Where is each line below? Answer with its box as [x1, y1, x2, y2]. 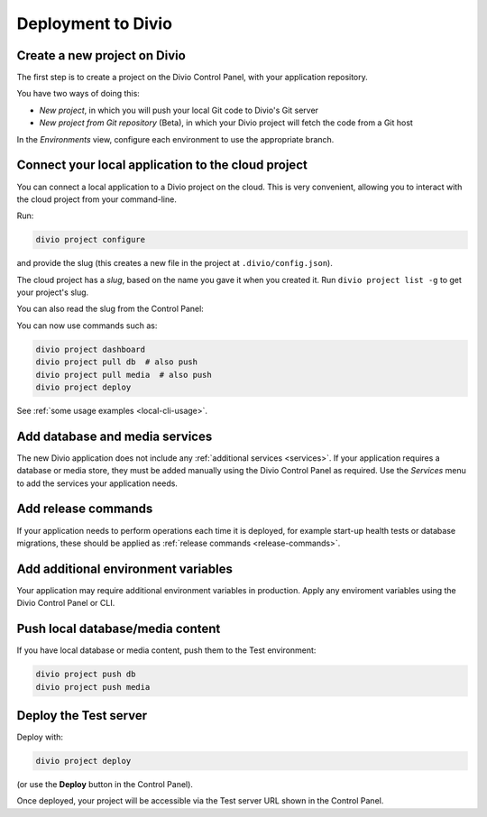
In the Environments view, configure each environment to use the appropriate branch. [16, 133, 335, 144]
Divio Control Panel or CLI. [16, 598, 115, 609]
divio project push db [35, 669, 136, 680]
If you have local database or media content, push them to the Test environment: [16, 645, 317, 656]
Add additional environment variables [16, 561, 234, 576]
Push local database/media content [16, 621, 221, 637]
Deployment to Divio [16, 14, 173, 33]
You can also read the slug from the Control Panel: [16, 303, 205, 315]
